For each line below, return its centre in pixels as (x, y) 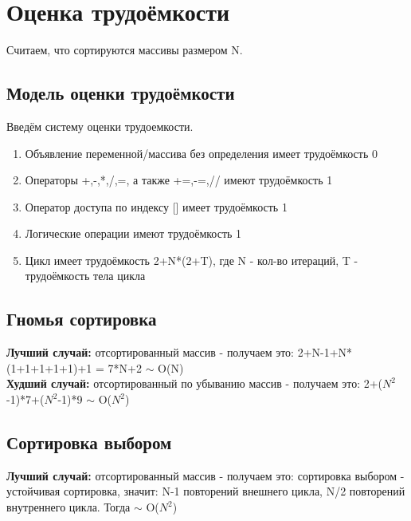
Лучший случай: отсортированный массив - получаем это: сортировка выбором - (205, 475)
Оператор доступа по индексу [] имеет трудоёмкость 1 (156, 206)
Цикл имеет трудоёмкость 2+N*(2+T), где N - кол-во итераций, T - (192, 260)
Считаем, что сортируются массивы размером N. (125, 50)
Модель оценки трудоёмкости (121, 93)
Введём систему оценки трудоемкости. (100, 126)
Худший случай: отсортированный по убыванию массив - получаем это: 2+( (195, 383)
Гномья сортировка (82, 319)
